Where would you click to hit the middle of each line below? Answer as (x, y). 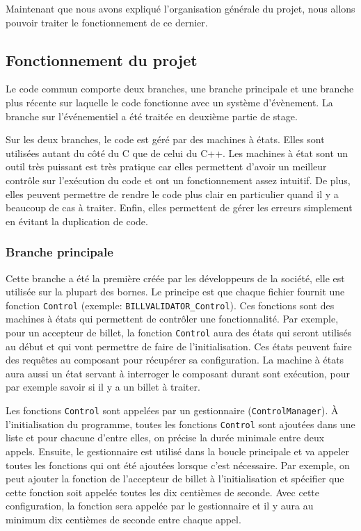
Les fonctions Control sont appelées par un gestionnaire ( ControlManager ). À (172, 410)
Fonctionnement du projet (102, 59)
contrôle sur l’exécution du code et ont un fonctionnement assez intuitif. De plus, (178, 180)
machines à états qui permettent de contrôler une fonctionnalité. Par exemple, (172, 319)
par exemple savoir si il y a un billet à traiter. (103, 387)
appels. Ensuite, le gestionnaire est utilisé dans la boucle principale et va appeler (177, 451)
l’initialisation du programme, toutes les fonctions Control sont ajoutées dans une (180, 424)
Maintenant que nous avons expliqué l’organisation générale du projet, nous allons (180, 8)
